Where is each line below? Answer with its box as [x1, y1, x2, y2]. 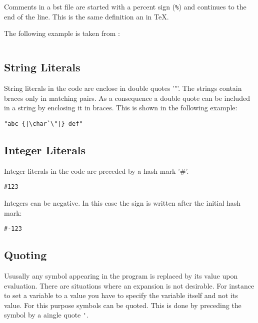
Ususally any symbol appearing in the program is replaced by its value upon [4, 270, 238, 281]
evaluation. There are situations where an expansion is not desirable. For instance [4, 280, 254, 291]
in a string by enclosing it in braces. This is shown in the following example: [4, 102, 237, 113]
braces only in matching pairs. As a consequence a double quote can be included [4, 92, 250, 103]
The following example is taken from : [4, 28, 120, 38]
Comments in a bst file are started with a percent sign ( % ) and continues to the [4, 1, 246, 11]
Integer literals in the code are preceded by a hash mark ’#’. [4, 165, 189, 176]
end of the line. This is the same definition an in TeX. [4, 11, 169, 21]
